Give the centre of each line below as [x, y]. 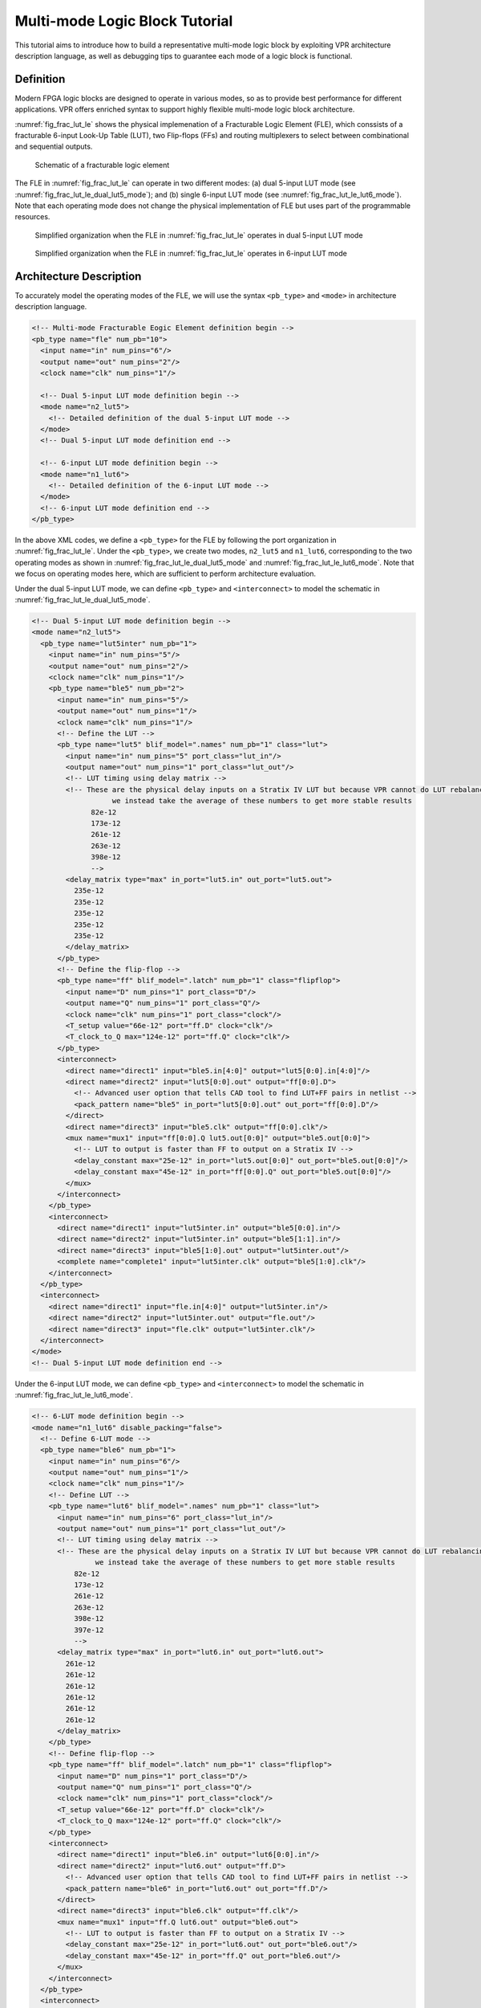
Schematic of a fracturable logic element [102, 165]
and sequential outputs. [54, 147]
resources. [32, 217]
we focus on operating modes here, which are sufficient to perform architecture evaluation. [166, 573]
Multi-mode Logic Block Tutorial [124, 21]
